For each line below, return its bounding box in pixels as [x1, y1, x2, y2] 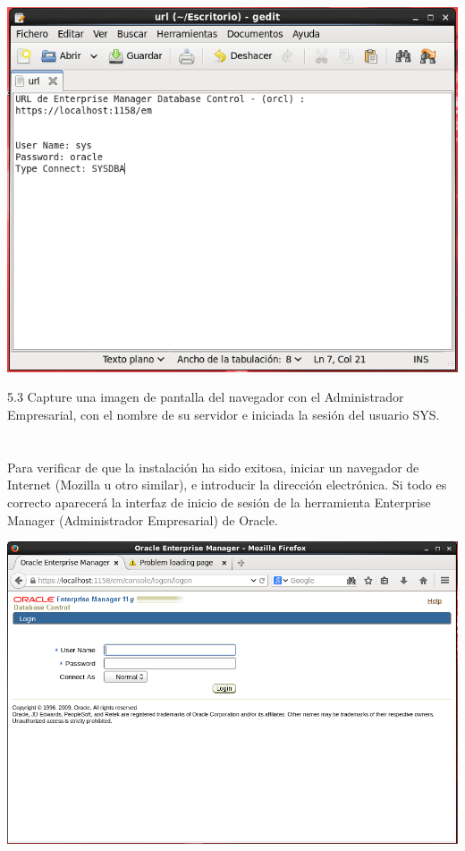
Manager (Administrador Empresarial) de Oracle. [7, 510, 278, 529]
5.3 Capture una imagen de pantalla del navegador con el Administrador [7, 387, 404, 406]
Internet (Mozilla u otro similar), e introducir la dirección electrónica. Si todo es [7, 475, 447, 494]
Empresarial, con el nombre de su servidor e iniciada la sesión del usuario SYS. [7, 404, 440, 423]
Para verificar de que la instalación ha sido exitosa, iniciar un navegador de [7, 457, 419, 476]
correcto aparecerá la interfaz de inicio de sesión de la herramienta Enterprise [7, 492, 431, 511]
